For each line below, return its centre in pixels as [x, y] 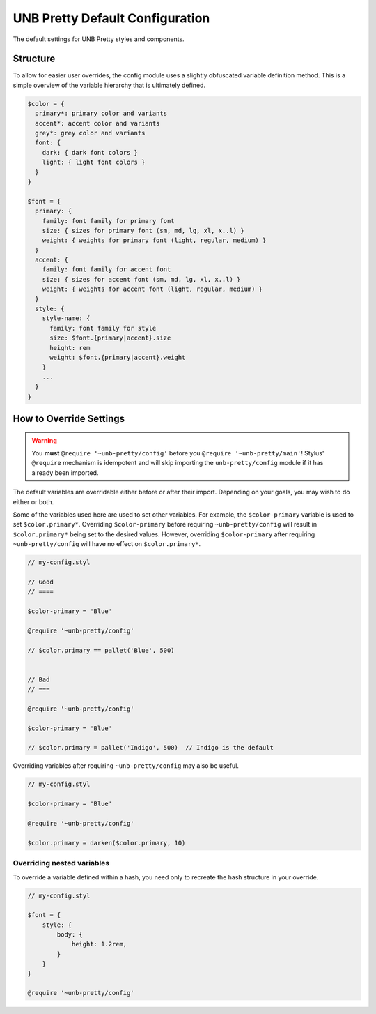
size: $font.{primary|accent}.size [110, 338]
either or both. [33, 501]
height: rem [70, 348]
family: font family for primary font [108, 221]
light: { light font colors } [94, 162]
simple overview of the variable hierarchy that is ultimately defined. [109, 85]
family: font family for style [103, 328]
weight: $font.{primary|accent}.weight [118, 357]
